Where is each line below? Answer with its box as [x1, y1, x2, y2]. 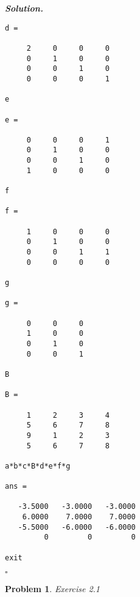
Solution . [5, 2, 43, 14]
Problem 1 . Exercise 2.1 [5, 582, 100, 595]
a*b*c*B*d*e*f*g [5, 461, 71, 470]
